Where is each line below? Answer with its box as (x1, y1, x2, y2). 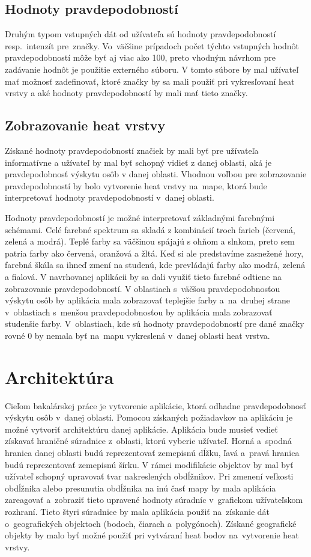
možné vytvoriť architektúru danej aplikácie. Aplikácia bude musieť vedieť (5, 422, 278, 435)
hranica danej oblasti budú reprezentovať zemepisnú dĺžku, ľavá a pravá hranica (5, 446, 300, 458)
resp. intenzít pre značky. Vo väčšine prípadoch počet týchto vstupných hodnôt (5, 39, 299, 52)
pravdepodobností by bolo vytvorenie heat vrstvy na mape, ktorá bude (5, 179, 267, 192)
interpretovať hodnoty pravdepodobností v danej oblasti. (5, 191, 214, 204)
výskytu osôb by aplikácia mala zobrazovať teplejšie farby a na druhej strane (5, 294, 290, 306)
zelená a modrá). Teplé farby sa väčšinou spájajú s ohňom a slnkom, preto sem (5, 235, 295, 248)
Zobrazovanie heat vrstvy (5, 116, 166, 135)
